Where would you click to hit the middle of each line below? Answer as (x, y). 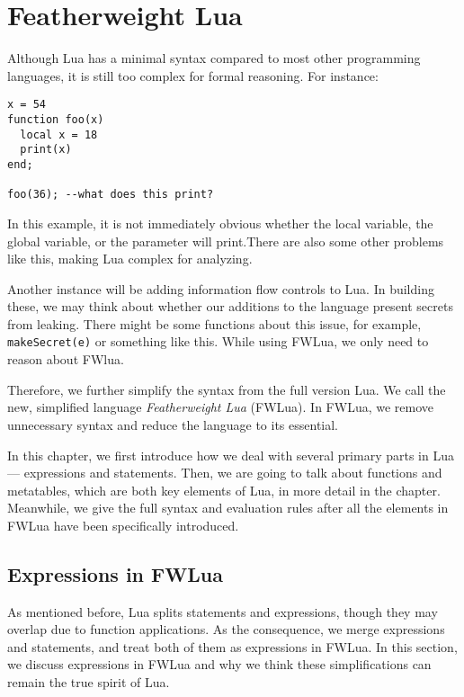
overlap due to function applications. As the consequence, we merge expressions (226, 629)
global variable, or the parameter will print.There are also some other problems (226, 241)
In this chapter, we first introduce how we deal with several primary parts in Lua (231, 455)
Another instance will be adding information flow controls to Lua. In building (221, 288)
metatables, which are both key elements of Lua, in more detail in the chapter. (224, 490)
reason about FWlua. (66, 359)
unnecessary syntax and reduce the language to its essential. (173, 424)
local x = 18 (59, 134)
